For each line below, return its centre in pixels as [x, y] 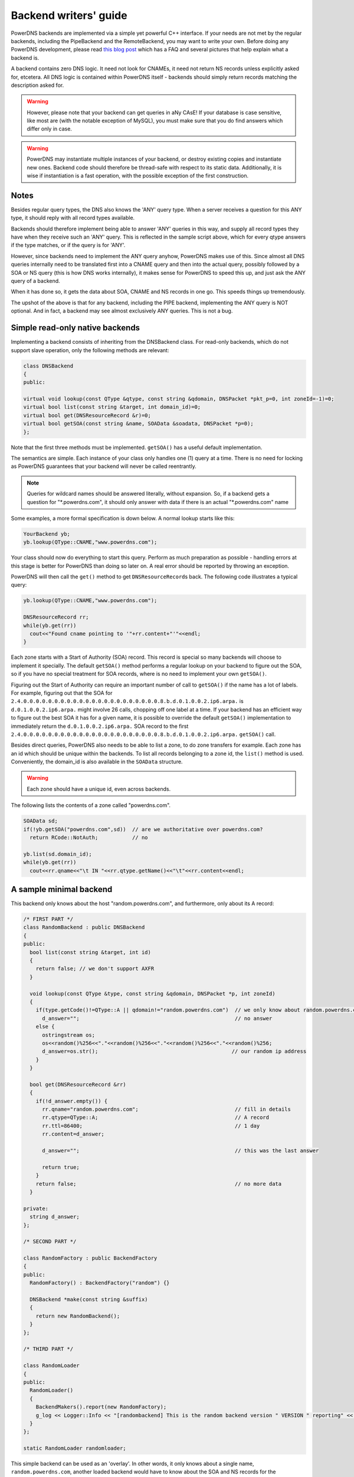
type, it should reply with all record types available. [73, 218]
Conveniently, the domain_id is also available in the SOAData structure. [97, 762]
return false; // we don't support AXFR [95, 969]
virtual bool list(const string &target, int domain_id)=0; [112, 407]
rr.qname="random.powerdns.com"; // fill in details [167, 1110]
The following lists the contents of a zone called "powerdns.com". [91, 805]
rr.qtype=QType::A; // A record [156, 1117]
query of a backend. [35, 281]
